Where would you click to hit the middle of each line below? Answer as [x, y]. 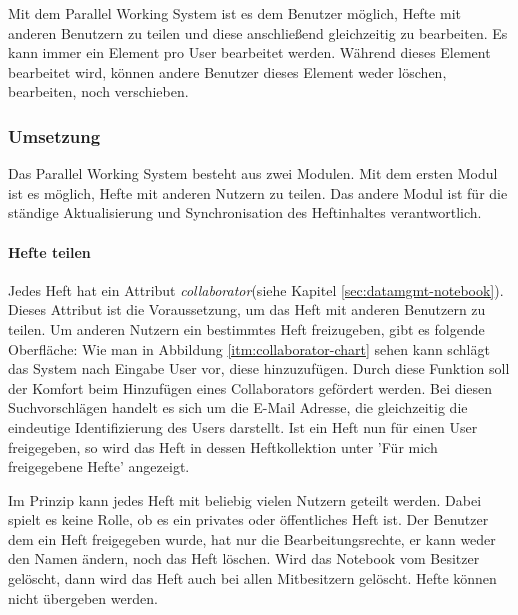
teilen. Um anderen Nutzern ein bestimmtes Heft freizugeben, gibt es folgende [246, 328]
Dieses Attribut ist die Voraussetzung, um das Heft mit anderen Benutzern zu [247, 309]
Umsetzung [54, 135]
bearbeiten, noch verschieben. [98, 91]
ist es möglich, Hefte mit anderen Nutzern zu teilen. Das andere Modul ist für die [258, 192]
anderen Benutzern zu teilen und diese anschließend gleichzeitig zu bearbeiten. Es [258, 32]
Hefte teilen [49, 251]
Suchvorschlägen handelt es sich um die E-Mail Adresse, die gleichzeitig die [238, 407]
